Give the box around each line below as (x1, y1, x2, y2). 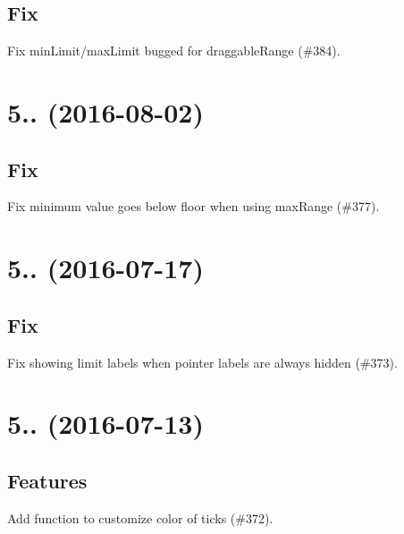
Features (7, 466, 88, 494)
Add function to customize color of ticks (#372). (7, 508, 274, 527)
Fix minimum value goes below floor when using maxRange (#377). (7, 197, 380, 216)
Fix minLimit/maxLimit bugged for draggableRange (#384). (7, 41, 341, 60)
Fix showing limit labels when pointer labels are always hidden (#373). (7, 352, 398, 371)
